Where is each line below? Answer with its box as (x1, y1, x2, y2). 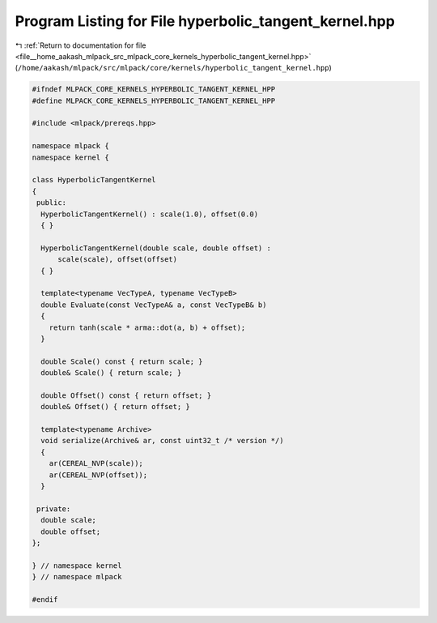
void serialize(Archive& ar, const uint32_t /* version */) (40, 436, 284, 446)
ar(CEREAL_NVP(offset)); (49, 470, 148, 480)
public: (36, 198, 67, 207)
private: (36, 504, 71, 514)
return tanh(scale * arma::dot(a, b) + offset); (49, 322, 246, 332)
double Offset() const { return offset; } (40, 390, 212, 400)
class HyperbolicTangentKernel (32, 175, 157, 185)
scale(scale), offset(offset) (57, 255, 178, 264)
